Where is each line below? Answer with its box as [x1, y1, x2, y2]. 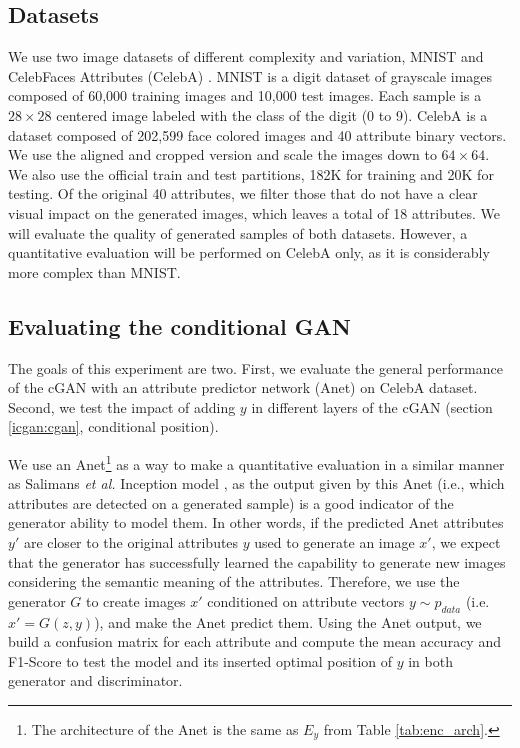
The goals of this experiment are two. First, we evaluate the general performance [8, 357, 503, 378]
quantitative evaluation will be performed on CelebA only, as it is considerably [8, 242, 490, 263]
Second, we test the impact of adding [8, 396, 236, 417]
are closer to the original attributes [23, 531, 239, 552]
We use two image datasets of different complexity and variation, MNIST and [8, 46, 484, 67]
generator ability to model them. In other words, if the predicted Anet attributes [8, 512, 504, 533]
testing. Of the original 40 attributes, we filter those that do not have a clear [8, 183, 478, 204]
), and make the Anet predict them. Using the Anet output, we [94, 611, 482, 632]
